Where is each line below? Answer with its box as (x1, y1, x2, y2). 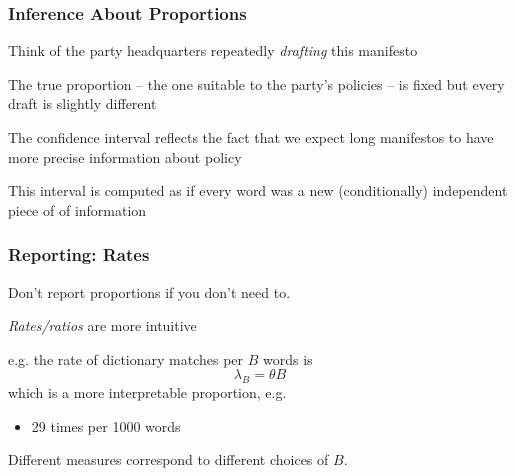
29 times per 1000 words (31, 415, 181, 436)
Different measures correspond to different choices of (8, 449, 329, 470)
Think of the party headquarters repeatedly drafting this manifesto (8, 40, 418, 61)
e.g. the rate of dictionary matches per (8, 348, 244, 369)
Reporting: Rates (8, 242, 150, 267)
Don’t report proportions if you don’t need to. (8, 281, 291, 302)
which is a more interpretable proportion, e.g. (8, 382, 287, 403)
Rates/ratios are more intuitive (8, 315, 197, 336)
